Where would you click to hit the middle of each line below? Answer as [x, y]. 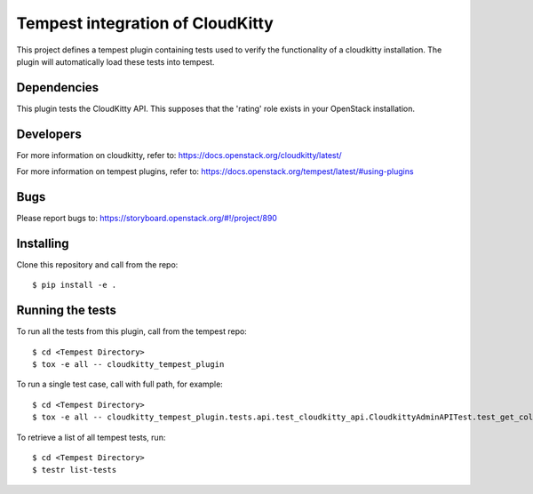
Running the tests [67, 311]
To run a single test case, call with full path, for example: [120, 384]
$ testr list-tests [75, 470]
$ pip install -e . [75, 285]
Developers [49, 134]
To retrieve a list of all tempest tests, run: [91, 437]
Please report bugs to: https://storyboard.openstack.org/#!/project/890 [147, 219]
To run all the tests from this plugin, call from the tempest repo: [132, 331]
